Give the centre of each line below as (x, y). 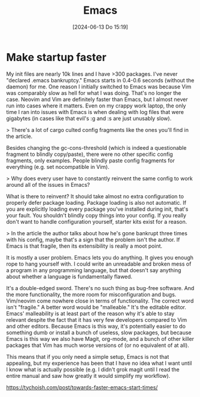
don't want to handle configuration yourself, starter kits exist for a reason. (97, 221)
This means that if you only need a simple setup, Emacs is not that (87, 356)
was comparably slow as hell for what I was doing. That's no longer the (94, 93)
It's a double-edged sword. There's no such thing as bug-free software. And (100, 288)
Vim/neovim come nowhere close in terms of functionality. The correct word (100, 301)
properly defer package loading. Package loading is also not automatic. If (96, 202)
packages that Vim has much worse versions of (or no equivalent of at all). (98, 345)
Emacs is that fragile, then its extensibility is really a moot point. (84, 246)
